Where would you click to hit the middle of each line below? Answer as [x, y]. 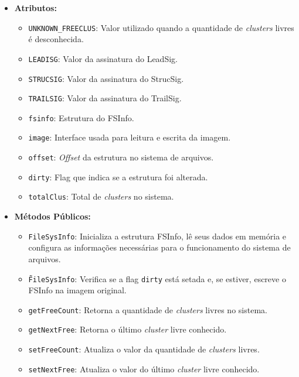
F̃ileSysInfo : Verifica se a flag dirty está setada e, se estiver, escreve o [157, 278]
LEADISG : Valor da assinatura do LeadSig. [103, 58]
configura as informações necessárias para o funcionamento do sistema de [159, 247]
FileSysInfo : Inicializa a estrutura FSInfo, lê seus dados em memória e [157, 236]
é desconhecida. [56, 39]
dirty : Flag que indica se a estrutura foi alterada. [118, 176]
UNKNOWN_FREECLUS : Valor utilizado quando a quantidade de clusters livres [161, 27]
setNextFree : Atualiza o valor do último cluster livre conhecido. [144, 369]
